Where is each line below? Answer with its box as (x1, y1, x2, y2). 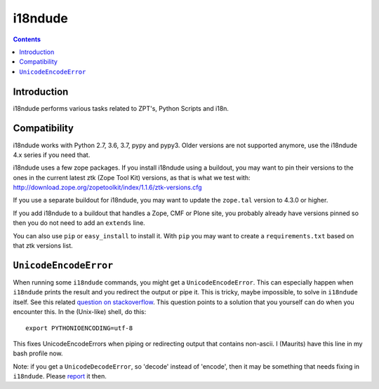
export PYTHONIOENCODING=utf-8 (25, 324, 133, 332)
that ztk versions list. (13, 242, 73, 250)
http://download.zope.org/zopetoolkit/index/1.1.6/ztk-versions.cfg (13, 183, 203, 192)
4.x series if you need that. (13, 151, 91, 159)
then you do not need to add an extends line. (13, 219, 145, 227)
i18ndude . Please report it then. (13, 372, 107, 381)
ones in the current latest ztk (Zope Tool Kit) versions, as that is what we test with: (13, 173, 251, 182)
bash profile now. (13, 349, 63, 357)
